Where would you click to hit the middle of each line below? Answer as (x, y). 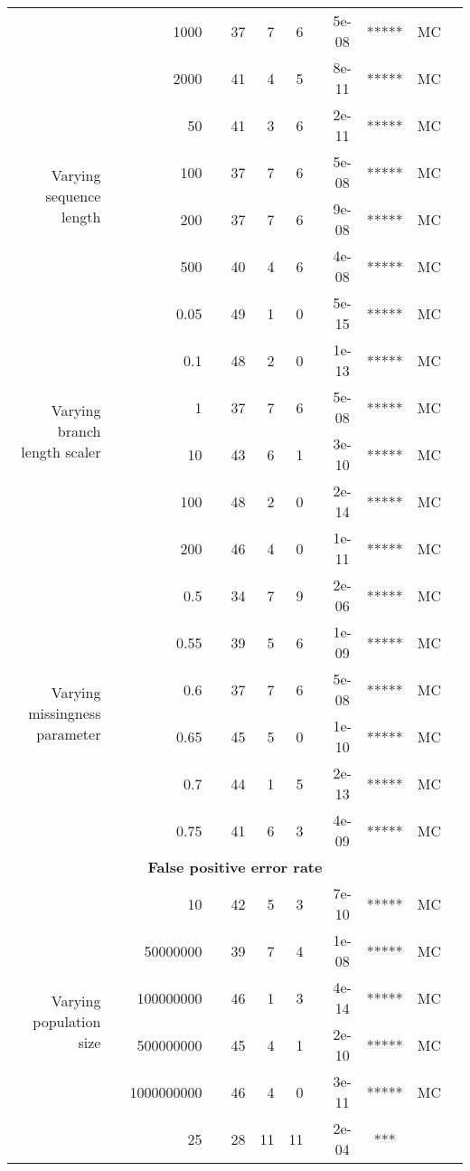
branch (79, 430)
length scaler (61, 451)
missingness (65, 713)
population (67, 1021)
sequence (73, 195)
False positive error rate (235, 867)
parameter (69, 733)
